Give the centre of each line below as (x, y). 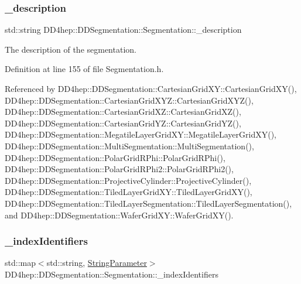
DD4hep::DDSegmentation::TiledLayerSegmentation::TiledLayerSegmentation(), (148, 203)
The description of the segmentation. (71, 49)
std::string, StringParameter (97, 263)
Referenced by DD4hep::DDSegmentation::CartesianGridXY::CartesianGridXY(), (151, 88)
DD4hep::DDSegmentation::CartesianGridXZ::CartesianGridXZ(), (123, 112)
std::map (20, 263)
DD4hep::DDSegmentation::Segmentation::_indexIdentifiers (112, 274)
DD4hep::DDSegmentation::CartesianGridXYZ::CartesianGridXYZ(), (129, 100)
